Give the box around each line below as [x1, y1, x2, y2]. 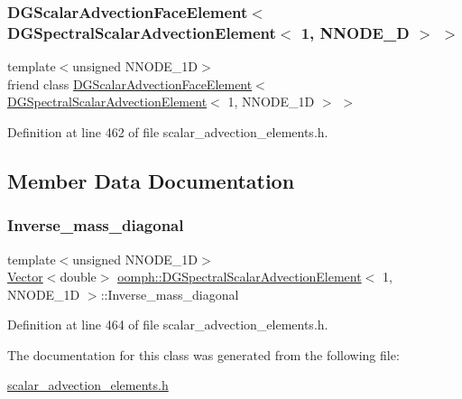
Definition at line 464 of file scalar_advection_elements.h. [7, 315, 328, 334]
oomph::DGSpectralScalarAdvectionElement [117, 267, 362, 286]
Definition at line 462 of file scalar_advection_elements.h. [7, 122, 328, 141]
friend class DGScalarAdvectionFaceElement [7, 74, 253, 93]
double [60, 267, 97, 286]
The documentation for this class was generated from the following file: [7, 345, 400, 364]
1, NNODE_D [300, 21, 410, 43]
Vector [7, 267, 43, 286]
